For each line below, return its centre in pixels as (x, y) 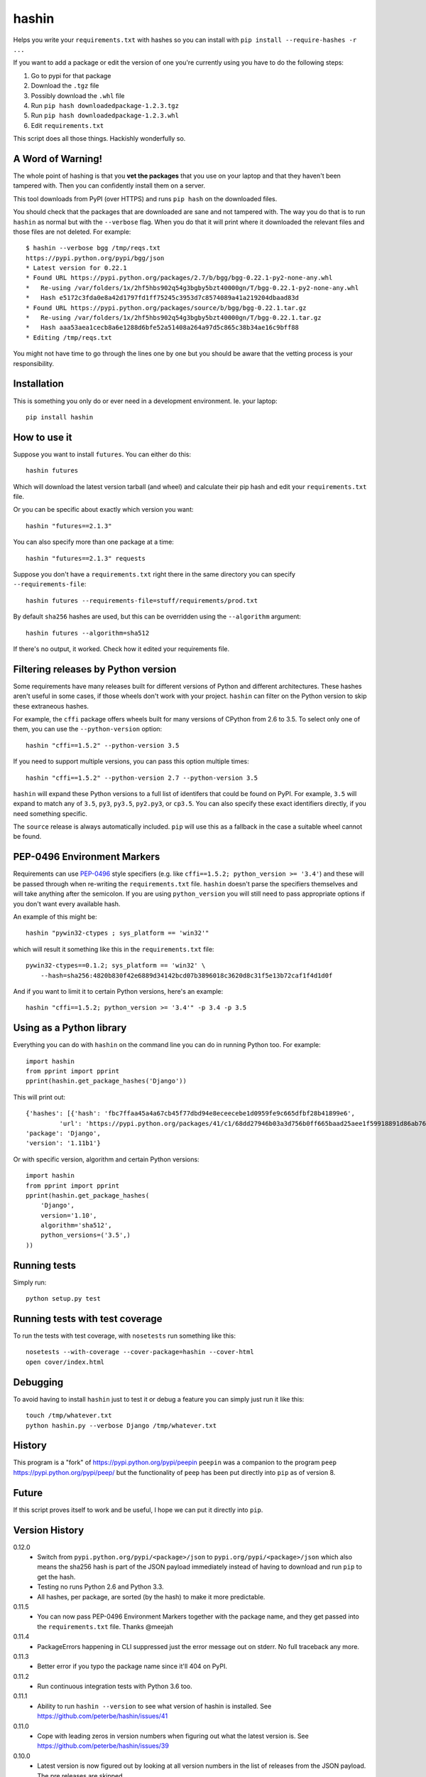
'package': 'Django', (63, 1133)
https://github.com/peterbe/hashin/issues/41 (103, 1716)
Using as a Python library (70, 1028)
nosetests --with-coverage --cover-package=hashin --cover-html (140, 1352)
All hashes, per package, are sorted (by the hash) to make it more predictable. (151, 1596)
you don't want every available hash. (67, 903)
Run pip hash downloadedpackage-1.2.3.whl (105, 116)
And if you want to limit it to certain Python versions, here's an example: (118, 991)
